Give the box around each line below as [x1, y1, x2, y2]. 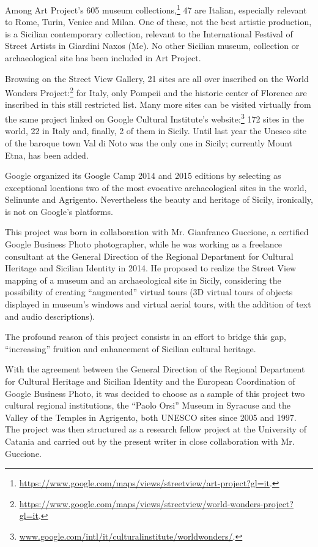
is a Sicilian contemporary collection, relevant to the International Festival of [5, 27, 293, 40]
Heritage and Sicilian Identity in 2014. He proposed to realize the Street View [5, 262, 297, 274]
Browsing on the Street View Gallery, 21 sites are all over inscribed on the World [5, 72, 309, 85]
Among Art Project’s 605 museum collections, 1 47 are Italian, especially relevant [5, 2, 307, 16]
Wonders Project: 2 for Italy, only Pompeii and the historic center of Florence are [5, 85, 307, 99]
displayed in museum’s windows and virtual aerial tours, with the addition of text [5, 298, 311, 311]
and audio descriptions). [5, 309, 95, 322]
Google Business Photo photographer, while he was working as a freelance [5, 238, 282, 251]
